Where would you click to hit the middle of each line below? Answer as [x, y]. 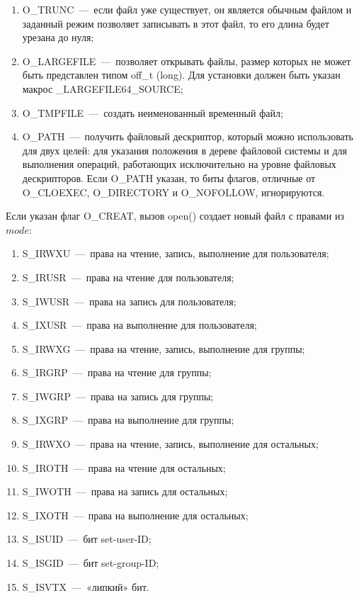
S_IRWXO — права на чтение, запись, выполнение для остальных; [170, 444]
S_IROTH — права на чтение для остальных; [124, 467]
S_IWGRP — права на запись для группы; [118, 396]
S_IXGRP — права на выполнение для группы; [128, 420]
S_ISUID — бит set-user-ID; [87, 539]
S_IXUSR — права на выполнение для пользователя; [139, 325]
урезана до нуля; [58, 37]
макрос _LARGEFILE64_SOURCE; [103, 88]
